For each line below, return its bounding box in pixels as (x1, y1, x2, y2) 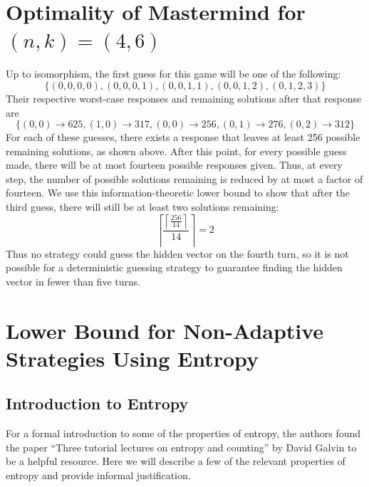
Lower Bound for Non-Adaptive (6, 315, 324, 345)
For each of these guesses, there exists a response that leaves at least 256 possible (6, 130, 360, 145)
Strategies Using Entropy (6, 343, 259, 372)
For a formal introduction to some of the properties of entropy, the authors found (6, 426, 361, 441)
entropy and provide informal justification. (6, 467, 191, 482)
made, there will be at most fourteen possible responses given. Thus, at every (6, 157, 343, 172)
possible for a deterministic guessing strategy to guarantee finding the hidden (6, 260, 343, 275)
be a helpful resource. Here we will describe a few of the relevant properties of (6, 454, 345, 468)
